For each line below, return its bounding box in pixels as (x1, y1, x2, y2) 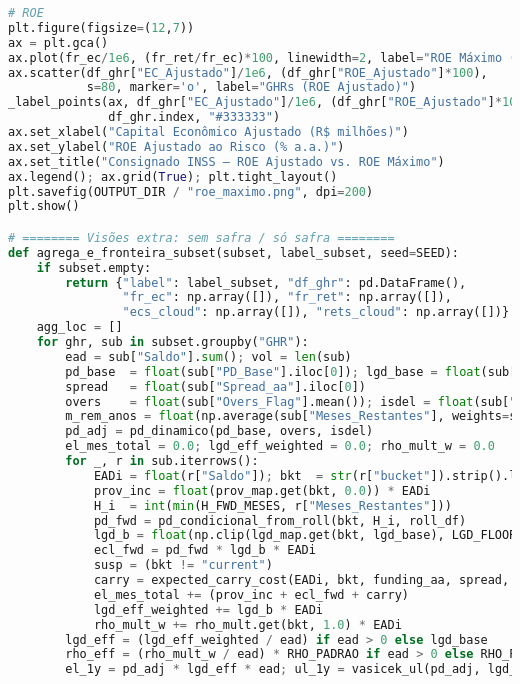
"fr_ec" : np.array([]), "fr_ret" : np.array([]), (122, 290, 452, 305)
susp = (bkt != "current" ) (93, 558, 273, 573)
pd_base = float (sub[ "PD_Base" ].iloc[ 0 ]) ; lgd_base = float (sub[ (65, 364, 517, 379)
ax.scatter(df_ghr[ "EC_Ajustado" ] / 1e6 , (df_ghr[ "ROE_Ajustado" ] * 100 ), (8, 65, 488, 80)
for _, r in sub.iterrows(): (65, 454, 259, 469)
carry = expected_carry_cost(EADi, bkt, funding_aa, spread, (93, 573, 510, 588)
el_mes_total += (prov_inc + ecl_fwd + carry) (93, 587, 409, 602)
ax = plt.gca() (8, 35, 109, 50)
